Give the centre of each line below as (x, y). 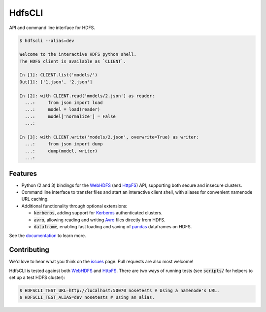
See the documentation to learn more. (48, 236)
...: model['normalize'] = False (70, 116)
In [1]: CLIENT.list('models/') (59, 75)
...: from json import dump (64, 144)
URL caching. (35, 199)
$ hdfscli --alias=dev (47, 40)
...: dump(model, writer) (61, 151)
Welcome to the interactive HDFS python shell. (78, 54)
